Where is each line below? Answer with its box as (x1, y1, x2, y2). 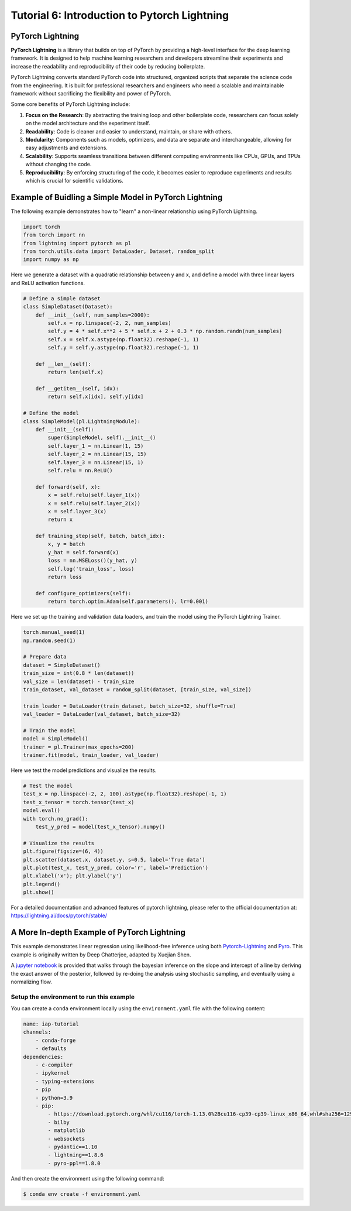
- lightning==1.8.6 (47, 1152, 104, 1158)
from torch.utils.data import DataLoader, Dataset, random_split (23, 248, 215, 255)
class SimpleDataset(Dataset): (23, 303, 113, 310)
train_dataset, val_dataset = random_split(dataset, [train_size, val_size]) (23, 686, 252, 693)
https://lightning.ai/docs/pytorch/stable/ (11, 912, 108, 919)
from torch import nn (23, 232, 85, 238)
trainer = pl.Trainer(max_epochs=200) (23, 743, 135, 750)
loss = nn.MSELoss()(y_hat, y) (47, 557, 137, 564)
